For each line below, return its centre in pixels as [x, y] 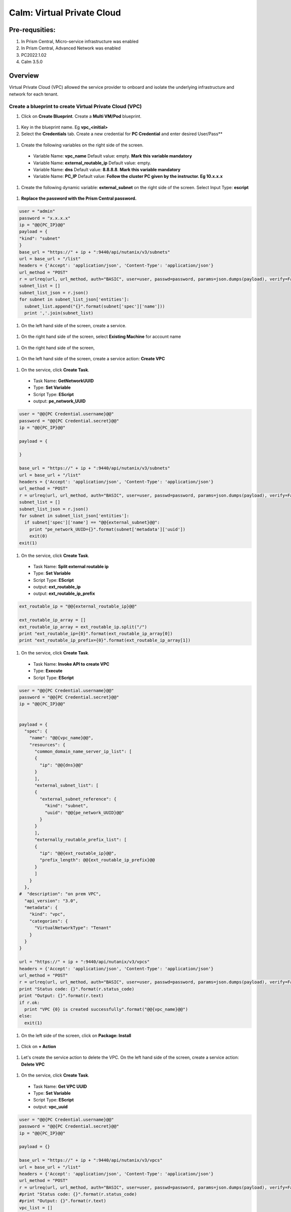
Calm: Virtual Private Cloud [65, 13]
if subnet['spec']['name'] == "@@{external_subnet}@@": [92, 523]
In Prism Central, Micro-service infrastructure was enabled [80, 42]
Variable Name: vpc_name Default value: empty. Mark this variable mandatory [113, 156]
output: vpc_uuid [50, 1107]
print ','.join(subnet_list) [59, 313]
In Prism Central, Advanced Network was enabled [71, 48]
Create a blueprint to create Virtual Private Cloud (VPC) [75, 107]
